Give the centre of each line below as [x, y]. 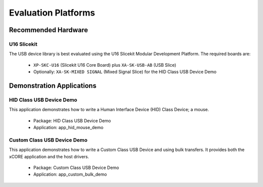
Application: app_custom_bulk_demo [70, 174]
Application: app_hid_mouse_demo [68, 128]
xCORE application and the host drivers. [49, 156]
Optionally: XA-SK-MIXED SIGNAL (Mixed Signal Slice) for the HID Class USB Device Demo [125, 72]
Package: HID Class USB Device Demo [72, 121]
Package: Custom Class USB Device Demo [76, 168]
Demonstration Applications [53, 85]
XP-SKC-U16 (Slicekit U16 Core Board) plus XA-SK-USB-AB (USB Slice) [105, 65]
